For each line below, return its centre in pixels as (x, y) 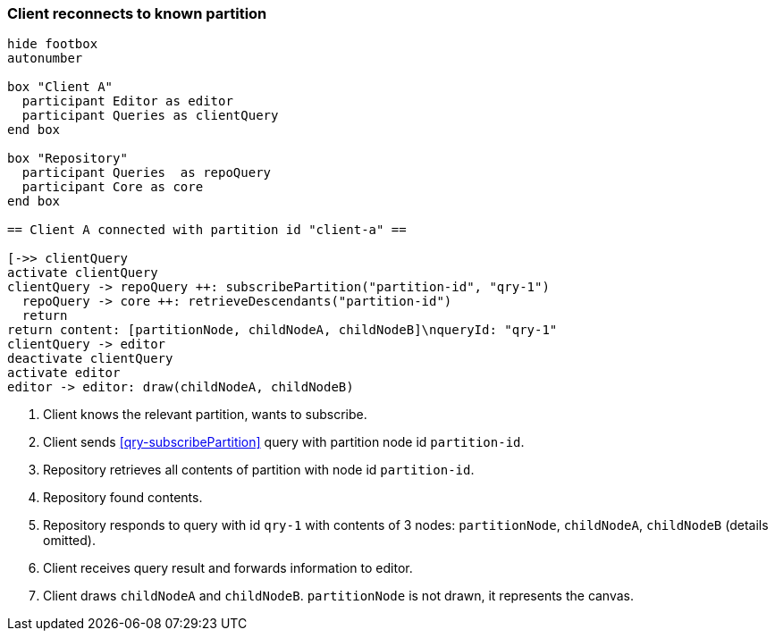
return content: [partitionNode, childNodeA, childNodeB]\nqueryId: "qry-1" (282, 330)
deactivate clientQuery (90, 359)
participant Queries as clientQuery (150, 116)
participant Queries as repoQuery (147, 173)
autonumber (45, 59)
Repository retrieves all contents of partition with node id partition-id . (259, 470)
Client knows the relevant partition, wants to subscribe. (205, 415)
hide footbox (53, 44)
